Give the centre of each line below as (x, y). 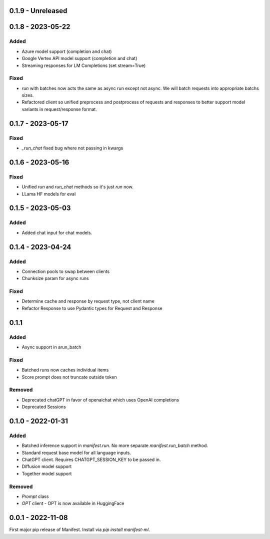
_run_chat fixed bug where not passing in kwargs (72, 148)
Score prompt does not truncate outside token (69, 377)
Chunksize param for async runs (55, 278)
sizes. (28, 95)
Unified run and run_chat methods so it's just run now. (77, 187)
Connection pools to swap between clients (66, 271)
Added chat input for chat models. (57, 232)
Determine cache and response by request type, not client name (88, 301)
